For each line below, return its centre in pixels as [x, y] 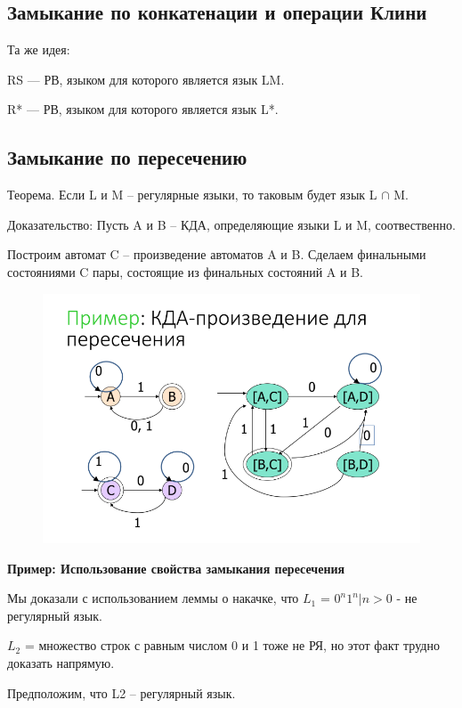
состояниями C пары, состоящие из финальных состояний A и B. [185, 271]
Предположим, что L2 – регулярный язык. [122, 692]
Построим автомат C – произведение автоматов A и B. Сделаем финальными [217, 254]
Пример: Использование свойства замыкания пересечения [176, 568]
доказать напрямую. [61, 662]
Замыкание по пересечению [127, 157]
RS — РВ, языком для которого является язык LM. [146, 79]
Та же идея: [39, 49]
